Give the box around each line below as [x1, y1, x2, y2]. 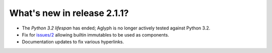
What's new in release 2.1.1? [9, 7, 129, 18]
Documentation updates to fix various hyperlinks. [22, 39, 124, 45]
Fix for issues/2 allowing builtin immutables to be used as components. [22, 31, 169, 37]
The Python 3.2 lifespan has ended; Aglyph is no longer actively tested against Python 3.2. [22, 25, 211, 31]
